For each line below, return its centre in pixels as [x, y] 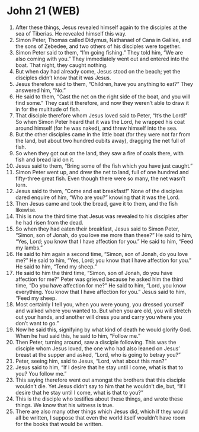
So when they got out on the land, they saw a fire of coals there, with [99, 153]
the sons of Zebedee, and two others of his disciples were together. [98, 46]
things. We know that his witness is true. [65, 405]
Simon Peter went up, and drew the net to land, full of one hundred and [102, 172]
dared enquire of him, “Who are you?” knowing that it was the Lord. [97, 197]
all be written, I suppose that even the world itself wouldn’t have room [100, 417]
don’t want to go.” [37, 323]
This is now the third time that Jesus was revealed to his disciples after [102, 216]
